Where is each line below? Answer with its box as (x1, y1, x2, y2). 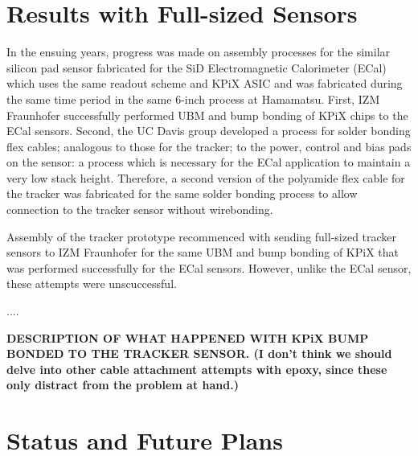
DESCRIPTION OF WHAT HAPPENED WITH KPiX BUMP (6, 329, 369, 346)
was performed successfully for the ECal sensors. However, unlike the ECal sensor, (6, 259, 412, 276)
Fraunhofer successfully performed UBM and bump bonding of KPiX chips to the (6, 106, 408, 123)
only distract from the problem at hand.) (6, 376, 239, 393)
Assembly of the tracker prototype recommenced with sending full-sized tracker (6, 228, 397, 244)
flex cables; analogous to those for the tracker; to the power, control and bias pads (6, 138, 412, 154)
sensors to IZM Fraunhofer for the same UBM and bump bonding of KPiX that (6, 244, 399, 261)
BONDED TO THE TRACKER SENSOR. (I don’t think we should (6, 345, 392, 362)
